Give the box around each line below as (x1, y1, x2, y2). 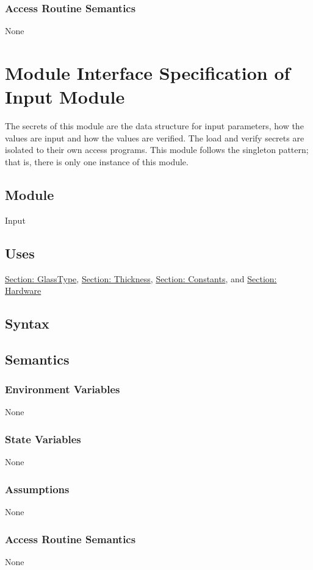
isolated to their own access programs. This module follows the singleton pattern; (5, 143, 309, 156)
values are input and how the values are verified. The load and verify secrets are (5, 131, 304, 144)
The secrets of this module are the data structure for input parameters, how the (5, 119, 304, 132)
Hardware (5, 284, 41, 297)
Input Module (5, 84, 125, 109)
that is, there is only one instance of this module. (5, 155, 189, 168)
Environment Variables (5, 382, 120, 397)
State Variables (5, 431, 81, 446)
